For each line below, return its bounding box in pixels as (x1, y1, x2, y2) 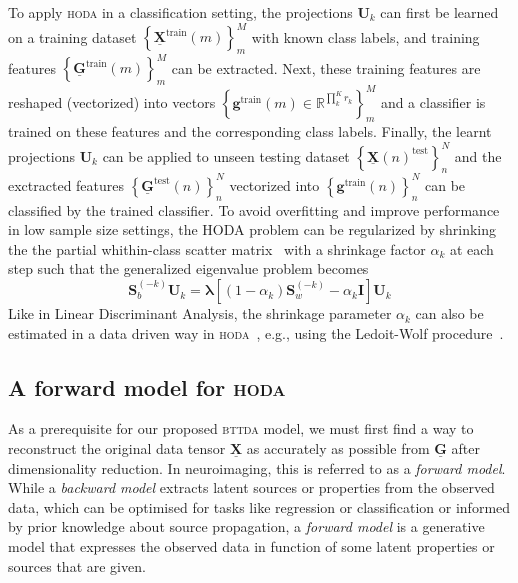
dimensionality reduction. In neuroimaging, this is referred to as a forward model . (8, 457, 506, 478)
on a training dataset (8, 26, 137, 47)
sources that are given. (8, 555, 146, 576)
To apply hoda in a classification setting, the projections (8, 2, 353, 22)
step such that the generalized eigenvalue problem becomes (8, 258, 369, 279)
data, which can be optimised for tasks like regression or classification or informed (8, 496, 511, 517)
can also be (415, 303, 484, 324)
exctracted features (8, 174, 125, 195)
